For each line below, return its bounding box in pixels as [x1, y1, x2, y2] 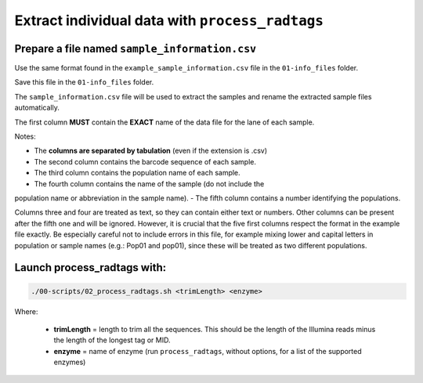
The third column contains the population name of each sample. [34, 168, 240, 178]
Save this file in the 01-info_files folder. [14, 78, 154, 87]
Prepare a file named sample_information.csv [14, 42, 257, 55]
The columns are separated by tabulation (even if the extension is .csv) [34, 146, 268, 156]
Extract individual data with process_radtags [14, 12, 324, 29]
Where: [14, 306, 38, 316]
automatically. [14, 103, 60, 113]
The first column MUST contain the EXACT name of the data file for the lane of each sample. [14, 117, 315, 127]
